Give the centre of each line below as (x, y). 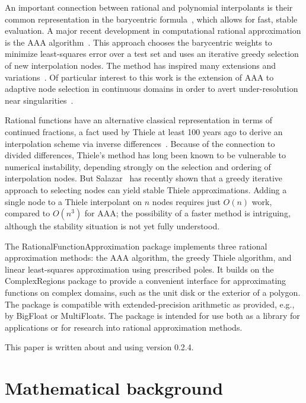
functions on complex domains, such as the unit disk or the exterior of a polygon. (153, 292)
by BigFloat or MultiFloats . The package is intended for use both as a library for (152, 316)
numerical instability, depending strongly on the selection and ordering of (138, 166)
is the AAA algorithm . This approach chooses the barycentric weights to (138, 42)
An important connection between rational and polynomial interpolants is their (149, 7)
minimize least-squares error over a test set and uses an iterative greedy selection (152, 54)
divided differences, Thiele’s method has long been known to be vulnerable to (145, 155)
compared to (28, 213)
